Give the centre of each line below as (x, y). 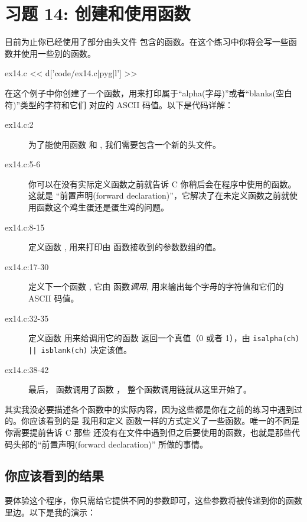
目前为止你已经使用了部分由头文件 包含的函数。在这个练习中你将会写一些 (147, 42)
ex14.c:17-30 (27, 266)
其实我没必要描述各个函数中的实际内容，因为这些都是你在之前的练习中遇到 (149, 409)
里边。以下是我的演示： (50, 512)
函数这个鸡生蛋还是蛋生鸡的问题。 (102, 207)
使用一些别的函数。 (58, 53)
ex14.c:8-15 (25, 227)
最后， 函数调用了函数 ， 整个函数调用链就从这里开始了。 (140, 389)
